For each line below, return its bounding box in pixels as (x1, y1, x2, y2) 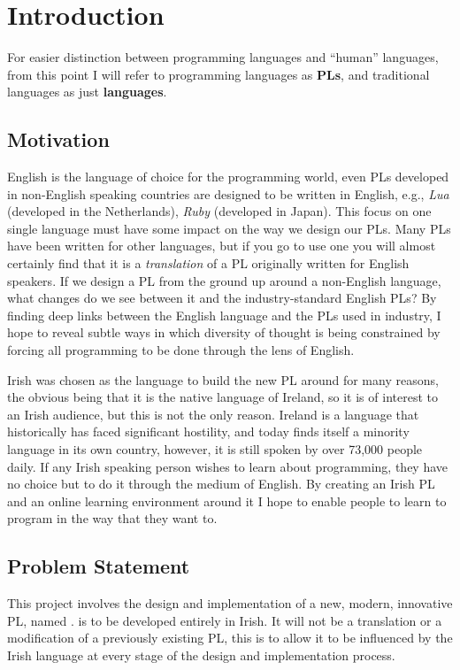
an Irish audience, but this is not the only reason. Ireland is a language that (7, 404, 419, 423)
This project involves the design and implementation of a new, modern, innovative (7, 594, 453, 612)
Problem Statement (7, 552, 190, 580)
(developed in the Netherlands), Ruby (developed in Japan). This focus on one (7, 202, 432, 220)
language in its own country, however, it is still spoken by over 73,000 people (7, 440, 423, 458)
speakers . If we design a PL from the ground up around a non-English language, (7, 271, 441, 289)
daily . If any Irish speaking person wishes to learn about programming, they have (7, 457, 448, 475)
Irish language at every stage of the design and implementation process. (7, 645, 395, 664)
